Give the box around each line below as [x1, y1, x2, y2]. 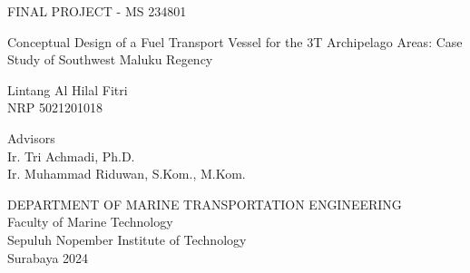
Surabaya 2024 [7, 248, 89, 267]
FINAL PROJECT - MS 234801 [7, 2, 187, 20]
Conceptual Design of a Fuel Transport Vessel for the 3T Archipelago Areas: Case [7, 32, 463, 51]
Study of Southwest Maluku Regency [7, 50, 213, 69]
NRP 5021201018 [7, 98, 103, 117]
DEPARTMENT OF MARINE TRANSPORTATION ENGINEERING [7, 194, 402, 213]
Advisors [7, 128, 55, 147]
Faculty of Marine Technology [7, 212, 173, 231]
